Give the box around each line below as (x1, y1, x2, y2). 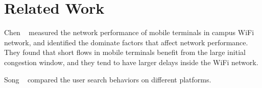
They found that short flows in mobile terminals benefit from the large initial (4, 47, 246, 57)
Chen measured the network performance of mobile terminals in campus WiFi (4, 27, 254, 38)
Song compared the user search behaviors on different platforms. (4, 74, 211, 84)
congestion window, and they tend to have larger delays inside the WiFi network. (4, 56, 258, 67)
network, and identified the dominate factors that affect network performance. (4, 37, 248, 47)
